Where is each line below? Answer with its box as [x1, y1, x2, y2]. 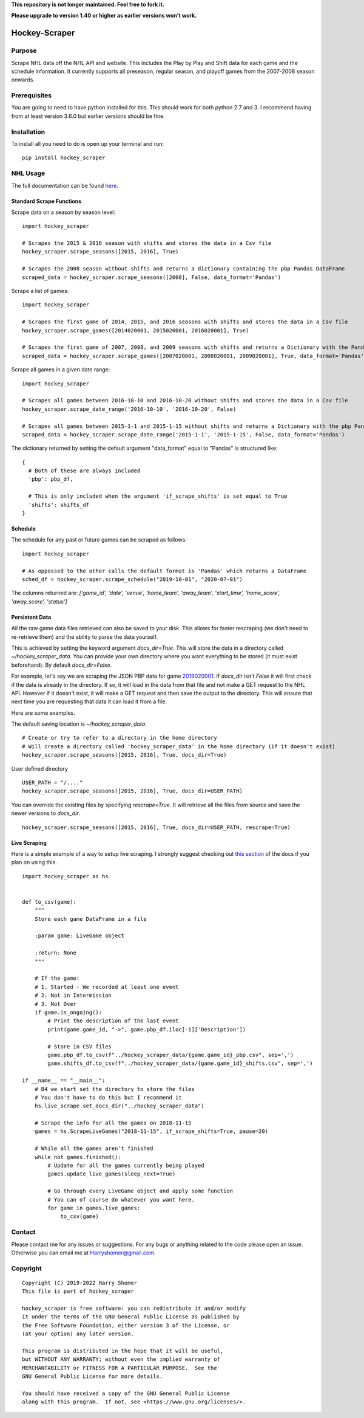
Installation [11, 128, 45, 136]
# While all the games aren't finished [34, 1145, 153, 1152]
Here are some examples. [11, 709, 76, 717]
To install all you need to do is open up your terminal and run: [11, 140, 164, 147]
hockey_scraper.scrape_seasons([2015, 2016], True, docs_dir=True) [22, 751, 227, 759]
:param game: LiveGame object [34, 932, 124, 939]
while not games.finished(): [34, 1154, 121, 1160]
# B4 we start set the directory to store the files [34, 1086, 195, 1092]
